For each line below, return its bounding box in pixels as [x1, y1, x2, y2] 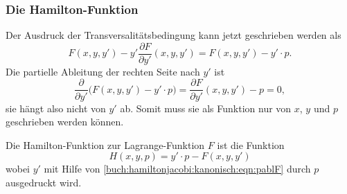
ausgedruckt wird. [6, 175, 82, 189]
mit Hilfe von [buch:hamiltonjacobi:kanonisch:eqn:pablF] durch [44, 161, 311, 176]
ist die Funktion [217, 137, 285, 152]
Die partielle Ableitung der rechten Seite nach [6, 64, 200, 78]
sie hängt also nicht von [6, 100, 106, 115]
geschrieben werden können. [6, 114, 124, 129]
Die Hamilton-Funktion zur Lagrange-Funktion [6, 137, 205, 152]
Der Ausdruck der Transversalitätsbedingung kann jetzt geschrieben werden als [6, 28, 341, 42]
